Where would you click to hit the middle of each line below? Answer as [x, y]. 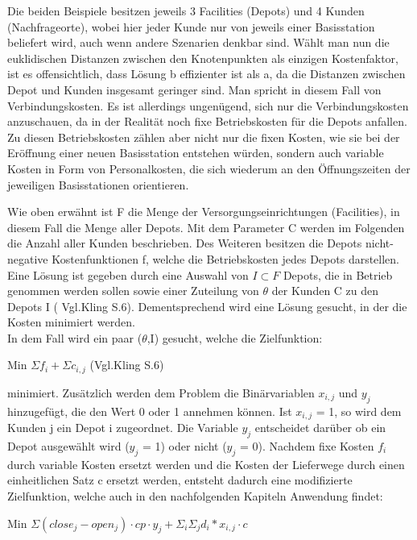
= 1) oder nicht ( [184, 445]
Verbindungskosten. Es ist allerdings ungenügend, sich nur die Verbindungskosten [208, 105]
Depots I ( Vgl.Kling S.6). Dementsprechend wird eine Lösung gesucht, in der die [207, 306]
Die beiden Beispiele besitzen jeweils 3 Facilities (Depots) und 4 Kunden [186, 10]
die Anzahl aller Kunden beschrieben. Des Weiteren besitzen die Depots [185, 243]
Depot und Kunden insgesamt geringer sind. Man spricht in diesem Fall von [194, 89]
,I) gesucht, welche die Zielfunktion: [235, 337]
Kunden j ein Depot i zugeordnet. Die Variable [123, 428]
